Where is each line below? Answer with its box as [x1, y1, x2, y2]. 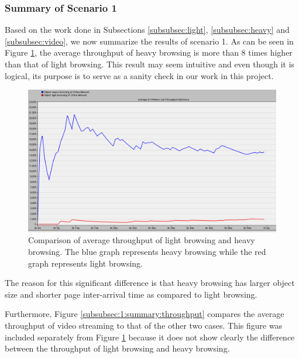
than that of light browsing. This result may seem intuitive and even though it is [5, 58, 295, 70]
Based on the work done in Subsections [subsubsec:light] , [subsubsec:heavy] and [5, 23, 290, 36]
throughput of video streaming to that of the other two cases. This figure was [5, 319, 283, 331]
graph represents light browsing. [28, 257, 143, 269]
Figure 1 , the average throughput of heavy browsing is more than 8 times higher [5, 46, 293, 59]
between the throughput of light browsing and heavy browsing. [5, 342, 230, 354]
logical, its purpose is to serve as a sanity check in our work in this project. [5, 69, 274, 81]
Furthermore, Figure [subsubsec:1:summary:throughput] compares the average [5, 308, 284, 320]
